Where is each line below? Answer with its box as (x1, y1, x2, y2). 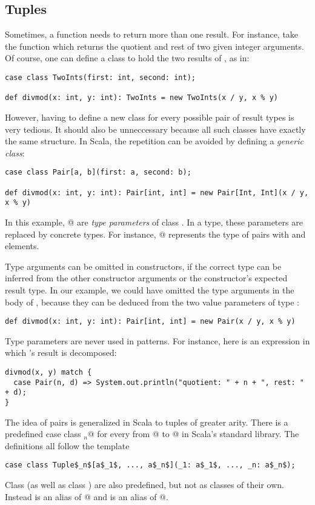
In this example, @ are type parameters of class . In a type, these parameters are (5, 215, 303, 228)
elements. (5, 239, 39, 252)
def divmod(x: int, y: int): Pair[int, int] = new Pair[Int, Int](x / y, (5, 188, 309, 197)
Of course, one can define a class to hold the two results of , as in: (5, 52, 250, 64)
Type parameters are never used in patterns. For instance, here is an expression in (5, 334, 310, 347)
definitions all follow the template (5, 439, 130, 452)
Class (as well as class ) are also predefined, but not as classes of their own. (5, 478, 284, 491)
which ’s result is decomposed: (5, 346, 117, 359)
